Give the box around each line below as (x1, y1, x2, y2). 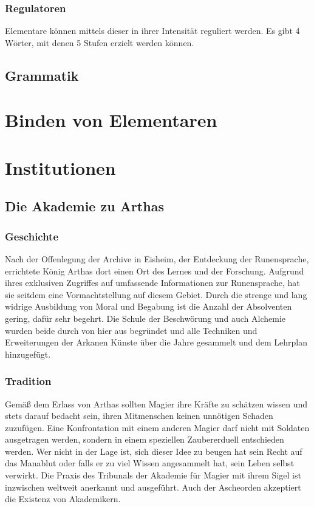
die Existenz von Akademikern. (5, 492, 121, 505)
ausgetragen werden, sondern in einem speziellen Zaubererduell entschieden (5, 433, 284, 446)
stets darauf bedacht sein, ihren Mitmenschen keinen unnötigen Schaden (5, 409, 273, 422)
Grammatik (5, 66, 79, 84)
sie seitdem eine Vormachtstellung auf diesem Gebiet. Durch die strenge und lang (5, 288, 307, 301)
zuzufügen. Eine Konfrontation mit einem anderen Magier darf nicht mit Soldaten (5, 421, 310, 434)
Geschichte (5, 228, 59, 243)
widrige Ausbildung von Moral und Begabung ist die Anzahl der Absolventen (5, 300, 292, 313)
